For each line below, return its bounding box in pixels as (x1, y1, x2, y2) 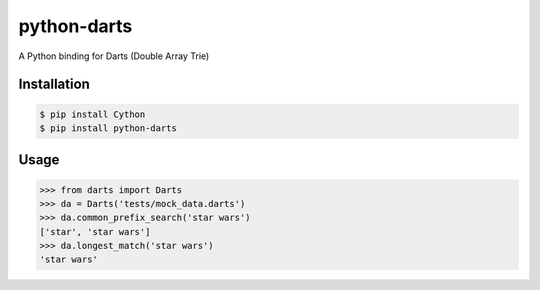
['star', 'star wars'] (39, 226, 151, 237)
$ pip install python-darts (39, 122, 177, 134)
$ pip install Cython (39, 108, 146, 120)
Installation (18, 76, 90, 93)
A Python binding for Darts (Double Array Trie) (18, 50, 210, 62)
